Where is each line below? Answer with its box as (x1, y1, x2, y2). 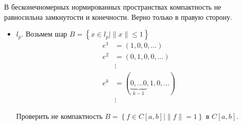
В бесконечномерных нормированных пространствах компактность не (4, 2, 222, 12)
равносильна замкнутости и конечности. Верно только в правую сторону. (4, 11, 232, 22)
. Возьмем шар (21, 28, 68, 39)
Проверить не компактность (16, 111, 103, 121)
